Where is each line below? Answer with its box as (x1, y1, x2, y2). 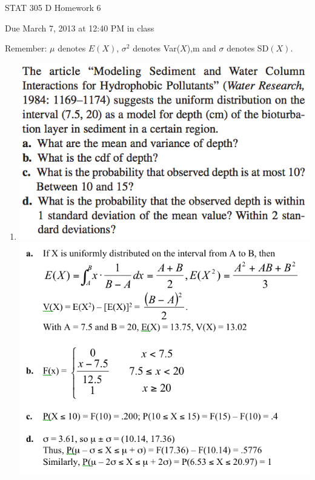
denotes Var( (133, 42, 181, 54)
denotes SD (227, 42, 269, 54)
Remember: (5, 42, 47, 54)
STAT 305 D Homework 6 (5, 1, 101, 13)
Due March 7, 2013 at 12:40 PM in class (5, 21, 154, 34)
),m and (187, 42, 216, 54)
